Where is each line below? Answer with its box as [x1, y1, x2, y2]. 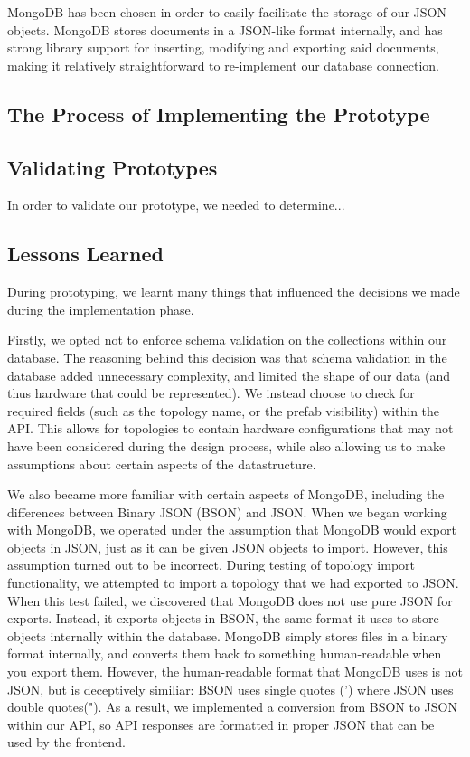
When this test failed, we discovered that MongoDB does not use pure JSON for [7, 591, 453, 610]
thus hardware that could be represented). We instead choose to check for [7, 383, 415, 402]
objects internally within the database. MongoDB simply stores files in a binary [7, 626, 448, 645]
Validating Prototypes [7, 153, 218, 181]
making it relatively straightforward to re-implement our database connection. [7, 55, 439, 74]
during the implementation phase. [7, 299, 194, 318]
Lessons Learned [7, 240, 164, 268]
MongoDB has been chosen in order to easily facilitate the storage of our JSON [7, 3, 446, 21]
